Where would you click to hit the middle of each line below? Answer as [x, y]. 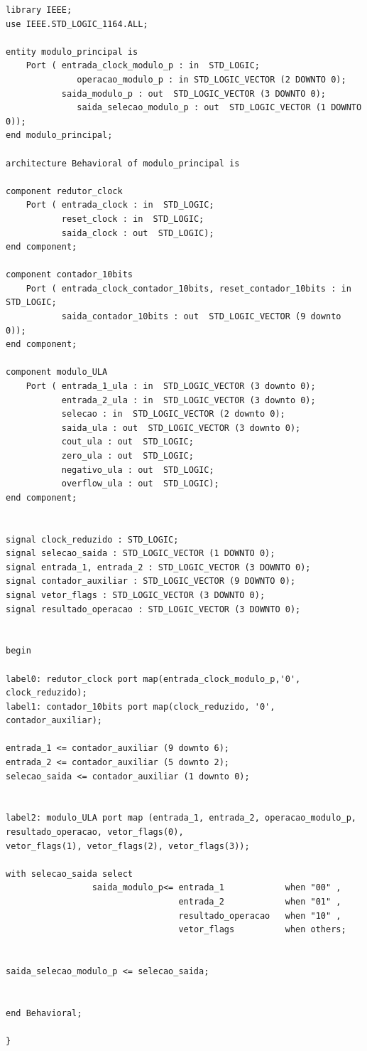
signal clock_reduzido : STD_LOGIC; [92, 539]
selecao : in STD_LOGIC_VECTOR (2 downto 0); [173, 414]
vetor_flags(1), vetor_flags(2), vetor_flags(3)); [128, 846]
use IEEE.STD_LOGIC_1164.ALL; [77, 24]
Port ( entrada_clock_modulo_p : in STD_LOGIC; [143, 66]
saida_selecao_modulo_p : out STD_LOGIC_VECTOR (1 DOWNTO [219, 108]
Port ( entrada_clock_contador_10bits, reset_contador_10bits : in [188, 288]
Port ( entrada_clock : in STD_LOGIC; [120, 205]
